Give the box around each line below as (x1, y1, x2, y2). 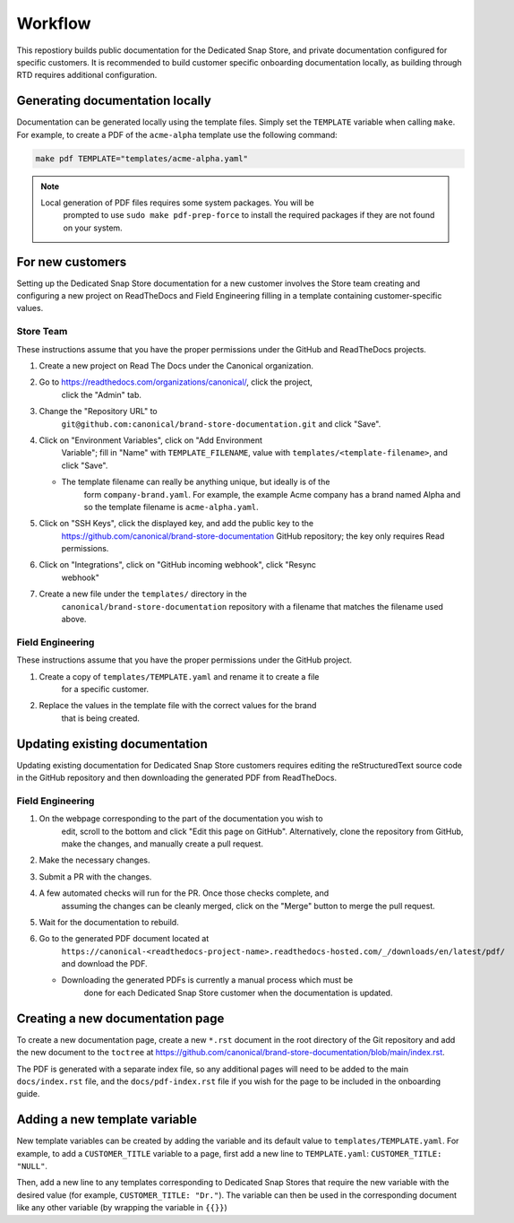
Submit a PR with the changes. (39, 871, 152, 882)
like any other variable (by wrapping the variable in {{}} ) (16, 1202, 227, 1213)
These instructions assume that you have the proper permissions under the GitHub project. (16, 655, 353, 665)
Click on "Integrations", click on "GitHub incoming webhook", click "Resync (39, 559, 317, 570)
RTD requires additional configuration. (16, 70, 158, 81)
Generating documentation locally (16, 93, 212, 108)
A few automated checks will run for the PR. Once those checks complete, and (39, 888, 330, 898)
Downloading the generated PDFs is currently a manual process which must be (61, 975, 354, 985)
